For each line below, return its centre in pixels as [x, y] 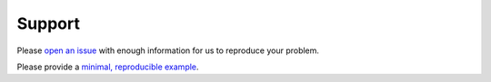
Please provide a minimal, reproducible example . [108, 67]
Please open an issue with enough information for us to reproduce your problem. [168, 50]
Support [49, 23]
